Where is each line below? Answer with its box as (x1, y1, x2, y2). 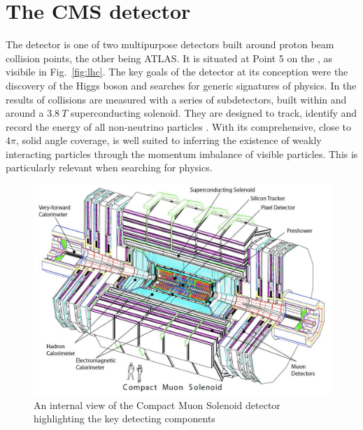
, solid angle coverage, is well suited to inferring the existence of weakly (15, 133, 322, 148)
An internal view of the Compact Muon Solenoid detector (34, 397, 280, 412)
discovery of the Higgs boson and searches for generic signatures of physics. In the (6, 78, 357, 92)
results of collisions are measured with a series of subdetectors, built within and (6, 92, 347, 106)
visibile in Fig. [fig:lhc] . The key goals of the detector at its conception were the (6, 64, 348, 79)
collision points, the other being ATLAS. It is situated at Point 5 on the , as (6, 50, 333, 65)
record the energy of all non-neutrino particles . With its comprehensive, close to (6, 119, 352, 134)
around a (6, 106, 44, 120)
